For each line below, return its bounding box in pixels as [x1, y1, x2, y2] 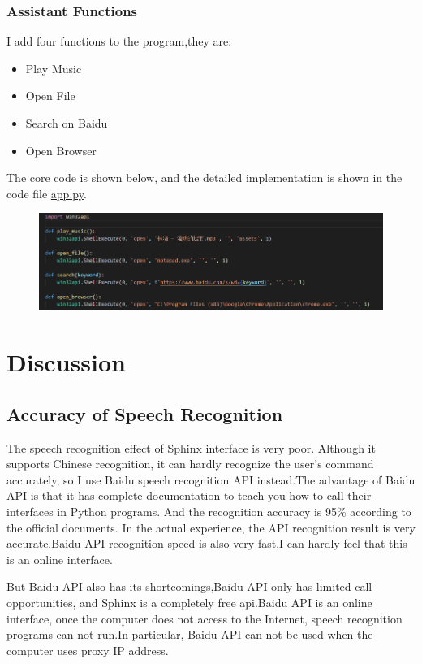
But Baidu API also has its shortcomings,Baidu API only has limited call [6, 578, 372, 595]
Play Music [25, 59, 82, 76]
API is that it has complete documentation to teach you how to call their [6, 487, 372, 504]
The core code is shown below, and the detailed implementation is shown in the [6, 169, 403, 186]
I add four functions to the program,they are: [6, 33, 232, 50]
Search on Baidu [25, 115, 108, 131]
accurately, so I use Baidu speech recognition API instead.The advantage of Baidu [6, 471, 416, 488]
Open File [25, 87, 75, 104]
